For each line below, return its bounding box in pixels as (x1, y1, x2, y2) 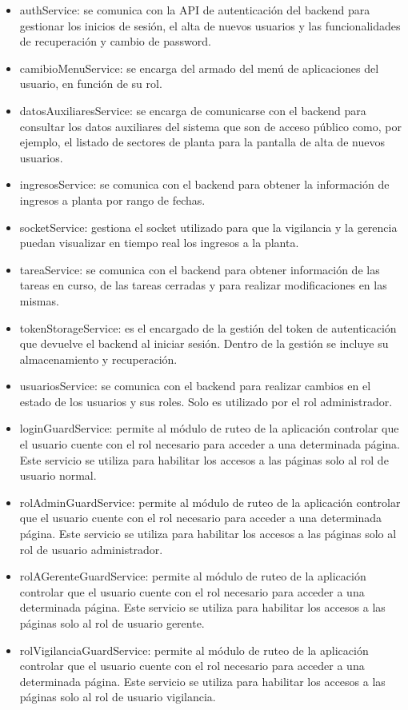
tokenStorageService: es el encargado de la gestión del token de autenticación (19, 319, 397, 336)
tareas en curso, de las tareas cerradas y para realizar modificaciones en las (19, 277, 387, 293)
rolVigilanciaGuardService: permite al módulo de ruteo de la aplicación (19, 641, 369, 658)
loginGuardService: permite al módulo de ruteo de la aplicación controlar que (19, 420, 399, 437)
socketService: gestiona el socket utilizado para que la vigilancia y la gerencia (19, 218, 398, 235)
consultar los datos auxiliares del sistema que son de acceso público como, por (19, 118, 402, 134)
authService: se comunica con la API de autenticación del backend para (19, 2, 370, 18)
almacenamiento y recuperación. (19, 350, 178, 367)
